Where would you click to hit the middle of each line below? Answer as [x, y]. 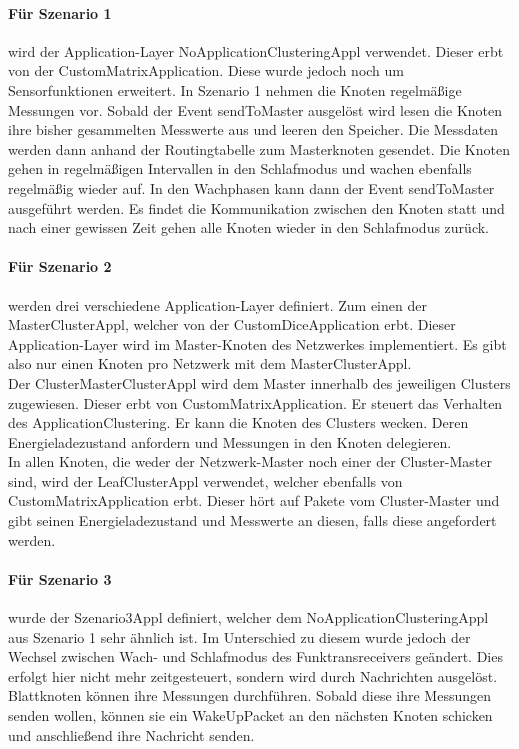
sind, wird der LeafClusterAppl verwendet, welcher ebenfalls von [205, 480]
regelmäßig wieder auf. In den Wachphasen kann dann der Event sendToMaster [251, 187]
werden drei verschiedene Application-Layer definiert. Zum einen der [217, 304]
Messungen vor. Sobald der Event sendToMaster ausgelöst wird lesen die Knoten [255, 109]
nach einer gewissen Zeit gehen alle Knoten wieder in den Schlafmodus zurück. [248, 227]
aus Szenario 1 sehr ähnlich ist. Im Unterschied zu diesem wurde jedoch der [239, 636]
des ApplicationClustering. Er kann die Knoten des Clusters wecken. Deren [238, 422]
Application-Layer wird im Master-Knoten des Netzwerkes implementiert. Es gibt [257, 343]
